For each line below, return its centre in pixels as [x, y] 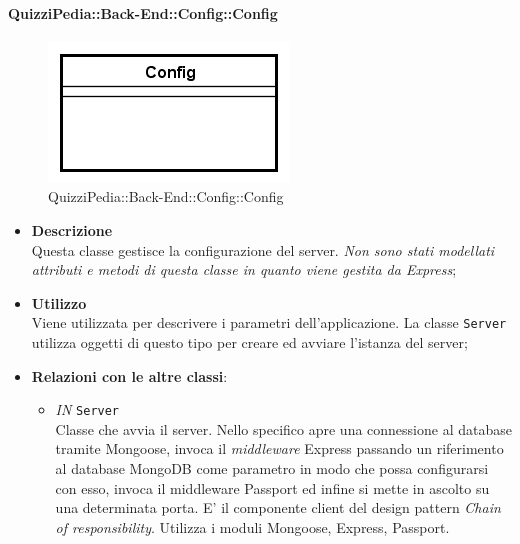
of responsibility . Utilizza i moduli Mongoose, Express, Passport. [252, 526]
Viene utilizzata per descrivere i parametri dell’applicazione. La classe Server [269, 322]
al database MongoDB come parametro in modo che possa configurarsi [272, 468]
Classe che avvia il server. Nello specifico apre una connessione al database [283, 428]
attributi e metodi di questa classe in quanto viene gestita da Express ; [244, 269]
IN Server [87, 409]
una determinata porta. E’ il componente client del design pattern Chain [278, 507]
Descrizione [72, 229]
